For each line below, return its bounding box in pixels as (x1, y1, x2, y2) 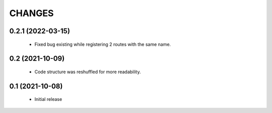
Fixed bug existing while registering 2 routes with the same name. (34, 41, 171, 47)
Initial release (34, 96, 62, 102)
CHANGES (9, 8, 54, 19)
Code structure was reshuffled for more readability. (34, 69, 141, 75)
